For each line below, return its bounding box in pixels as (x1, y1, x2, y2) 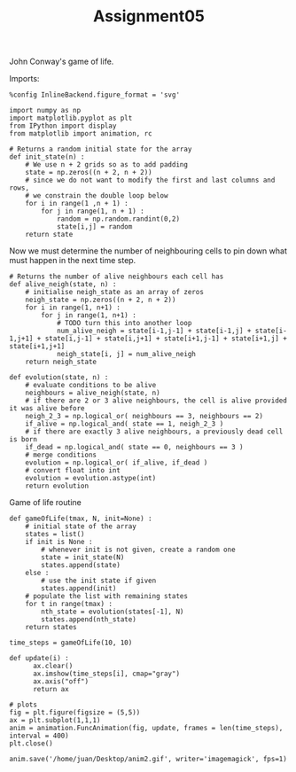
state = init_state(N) (41, 553, 125, 562)
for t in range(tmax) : (25, 600, 113, 609)
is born (9, 435, 38, 444)
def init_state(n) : (9, 152, 86, 161)
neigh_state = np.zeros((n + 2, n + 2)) (25, 295, 176, 305)
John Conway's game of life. (9, 56, 114, 67)
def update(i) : (9, 654, 69, 663)
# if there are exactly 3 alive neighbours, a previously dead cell (25, 427, 284, 436)
